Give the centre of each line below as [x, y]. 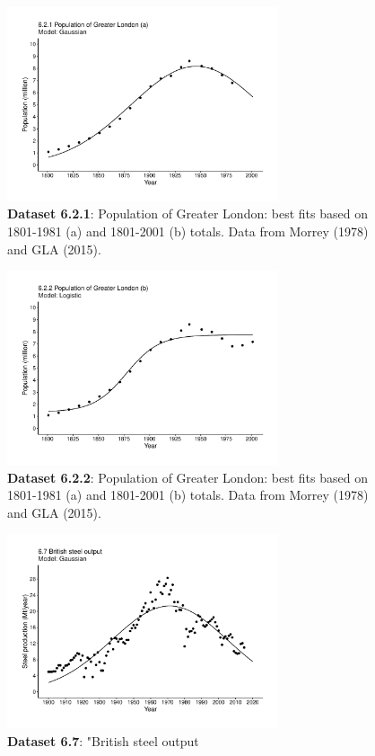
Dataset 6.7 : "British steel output [103, 740]
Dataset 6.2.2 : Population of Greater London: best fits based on [187, 477]
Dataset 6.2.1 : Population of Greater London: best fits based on [187, 213]
